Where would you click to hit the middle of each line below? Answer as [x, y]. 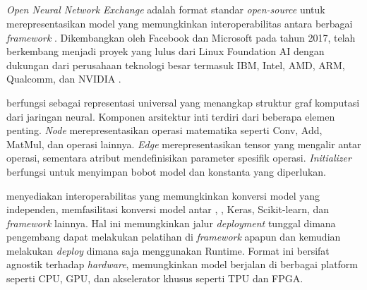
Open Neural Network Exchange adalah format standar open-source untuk [166, 10]
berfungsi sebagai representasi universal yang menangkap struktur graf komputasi [183, 102]
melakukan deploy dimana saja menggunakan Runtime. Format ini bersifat [168, 250]
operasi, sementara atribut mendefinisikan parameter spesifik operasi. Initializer [179, 158]
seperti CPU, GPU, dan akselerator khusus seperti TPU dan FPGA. [155, 278]
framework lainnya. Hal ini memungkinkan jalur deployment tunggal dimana [171, 223]
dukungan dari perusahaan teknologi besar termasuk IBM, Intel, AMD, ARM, [176, 65]
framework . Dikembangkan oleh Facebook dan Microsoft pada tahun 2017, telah [181, 37]
